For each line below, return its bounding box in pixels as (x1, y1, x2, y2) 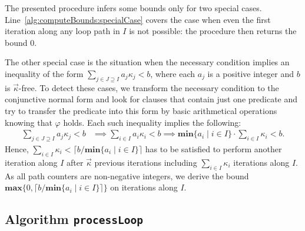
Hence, (5, 142, 29, 155)
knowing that (5, 116, 52, 128)
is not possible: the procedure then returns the (129, 25, 297, 37)
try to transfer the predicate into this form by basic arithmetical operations (5, 104, 277, 116)
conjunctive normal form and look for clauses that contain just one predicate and (5, 93, 298, 105)
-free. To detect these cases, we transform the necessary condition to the (18, 81, 279, 93)
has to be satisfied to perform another (145, 142, 282, 155)
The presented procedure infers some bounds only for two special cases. (5, 2, 262, 14)
